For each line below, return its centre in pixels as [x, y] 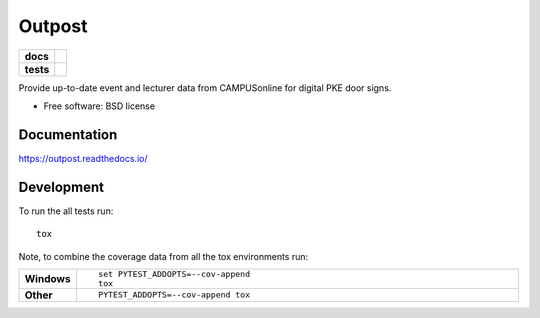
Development [61, 186]
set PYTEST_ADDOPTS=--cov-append [174, 273]
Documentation [68, 134]
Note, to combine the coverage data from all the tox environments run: [163, 256]
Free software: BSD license [99, 106]
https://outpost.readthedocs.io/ [83, 158]
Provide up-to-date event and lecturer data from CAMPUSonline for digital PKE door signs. [205, 87]
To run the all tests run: [66, 211]
